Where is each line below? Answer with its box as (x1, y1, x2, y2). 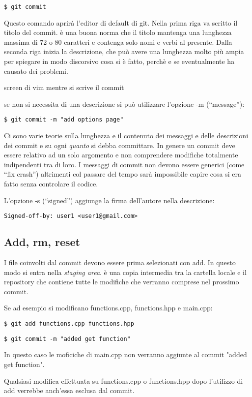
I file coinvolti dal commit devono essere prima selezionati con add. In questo (4, 257, 236, 268)
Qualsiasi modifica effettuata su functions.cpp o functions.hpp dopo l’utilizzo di (4, 375, 243, 386)
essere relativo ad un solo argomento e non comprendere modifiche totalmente (4, 150, 238, 160)
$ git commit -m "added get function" (4, 335, 131, 342)
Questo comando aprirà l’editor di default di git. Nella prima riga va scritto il (4, 17, 238, 28)
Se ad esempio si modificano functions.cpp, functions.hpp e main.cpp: (4, 303, 213, 313)
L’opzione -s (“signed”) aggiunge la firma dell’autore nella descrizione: (4, 195, 215, 205)
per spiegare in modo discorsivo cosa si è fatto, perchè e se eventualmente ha (4, 56, 235, 66)
